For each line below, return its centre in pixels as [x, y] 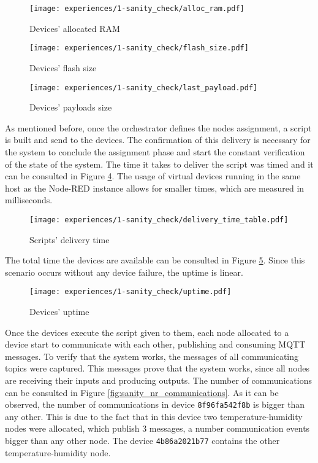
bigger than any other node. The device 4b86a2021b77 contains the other [142, 440]
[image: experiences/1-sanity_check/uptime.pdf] [131, 292]
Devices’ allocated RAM [75, 28]
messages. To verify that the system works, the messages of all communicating [152, 356]
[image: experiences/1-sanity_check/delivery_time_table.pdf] [159, 220]
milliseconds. [29, 200]
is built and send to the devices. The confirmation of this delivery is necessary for [158, 140]
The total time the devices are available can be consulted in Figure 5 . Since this [155, 260]
